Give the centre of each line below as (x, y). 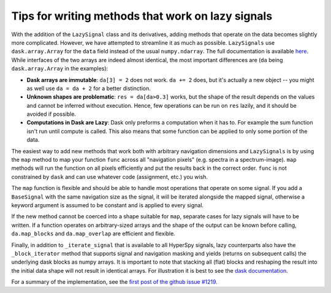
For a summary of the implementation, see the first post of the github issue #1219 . (114, 282)
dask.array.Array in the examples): (60, 69)
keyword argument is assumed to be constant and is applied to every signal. (108, 205)
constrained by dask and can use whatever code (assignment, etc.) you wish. (110, 177)
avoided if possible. (51, 114)
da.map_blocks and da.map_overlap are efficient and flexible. (93, 234)
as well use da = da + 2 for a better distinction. (89, 88)
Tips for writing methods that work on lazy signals (142, 16)
